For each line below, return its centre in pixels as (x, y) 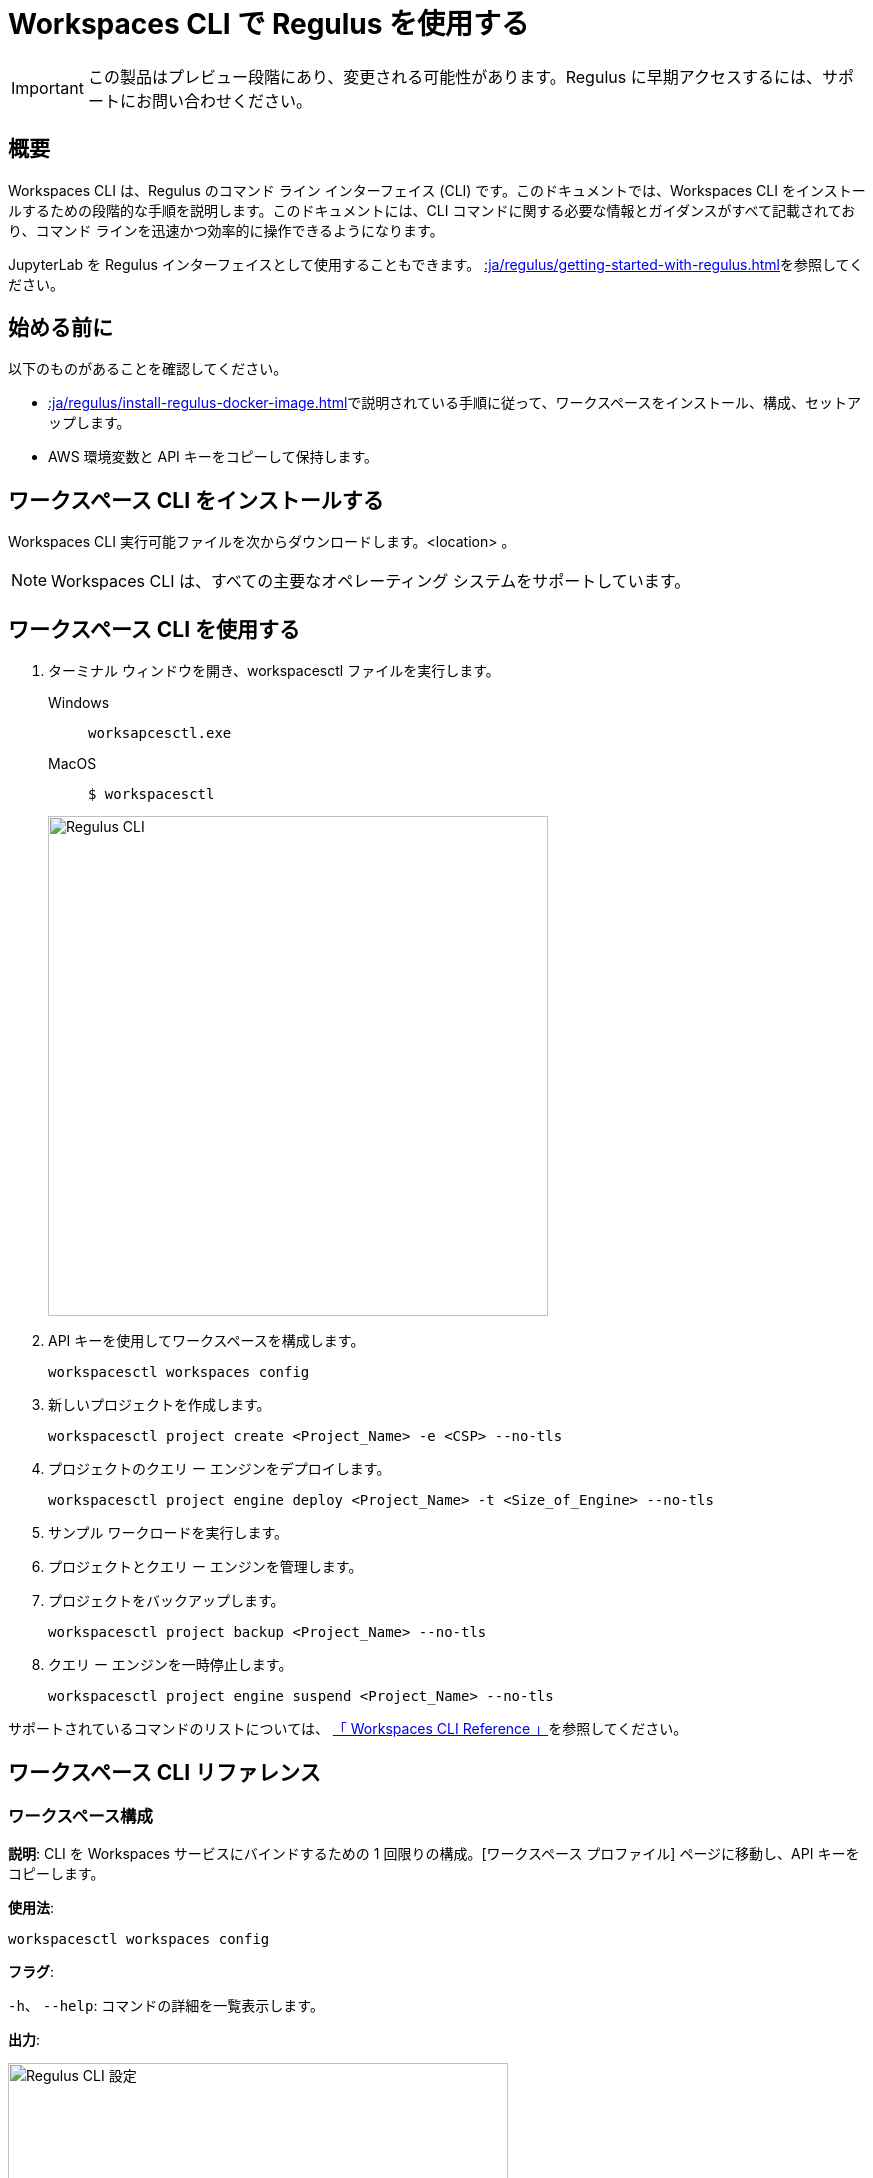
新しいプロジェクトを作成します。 (159, 1405)
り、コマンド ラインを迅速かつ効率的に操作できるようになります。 (226, 230)
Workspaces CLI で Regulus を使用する (269, 24)
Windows (79, 703)
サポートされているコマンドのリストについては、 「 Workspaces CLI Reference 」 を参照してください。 (348, 1729)
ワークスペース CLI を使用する (154, 629)
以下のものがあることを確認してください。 (148, 369)
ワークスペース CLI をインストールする (196, 500)
